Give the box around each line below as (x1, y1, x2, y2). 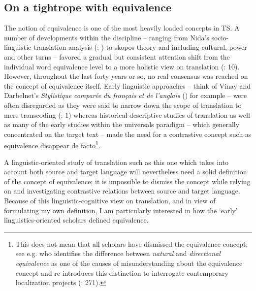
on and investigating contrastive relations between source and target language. (4, 186, 240, 196)
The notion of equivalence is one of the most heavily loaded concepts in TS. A (4, 23, 240, 33)
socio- (211, 32, 229, 42)
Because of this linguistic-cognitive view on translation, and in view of (4, 195, 216, 205)
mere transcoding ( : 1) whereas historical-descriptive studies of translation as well (4, 109, 250, 120)
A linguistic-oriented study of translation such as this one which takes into (4, 157, 229, 167)
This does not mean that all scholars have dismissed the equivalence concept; (15, 238, 248, 249)
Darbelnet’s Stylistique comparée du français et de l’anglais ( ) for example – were (4, 90, 247, 100)
